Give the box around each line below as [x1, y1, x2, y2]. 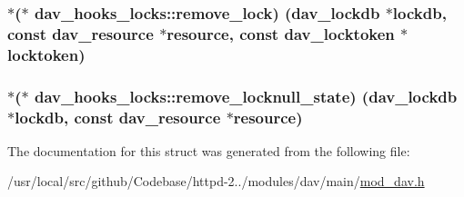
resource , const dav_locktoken [166, 22, 395, 44]
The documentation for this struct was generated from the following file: [7, 141, 410, 160]
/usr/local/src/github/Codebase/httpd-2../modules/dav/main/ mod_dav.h [7, 172, 425, 191]
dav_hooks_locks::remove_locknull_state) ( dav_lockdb [34, 84, 458, 107]
